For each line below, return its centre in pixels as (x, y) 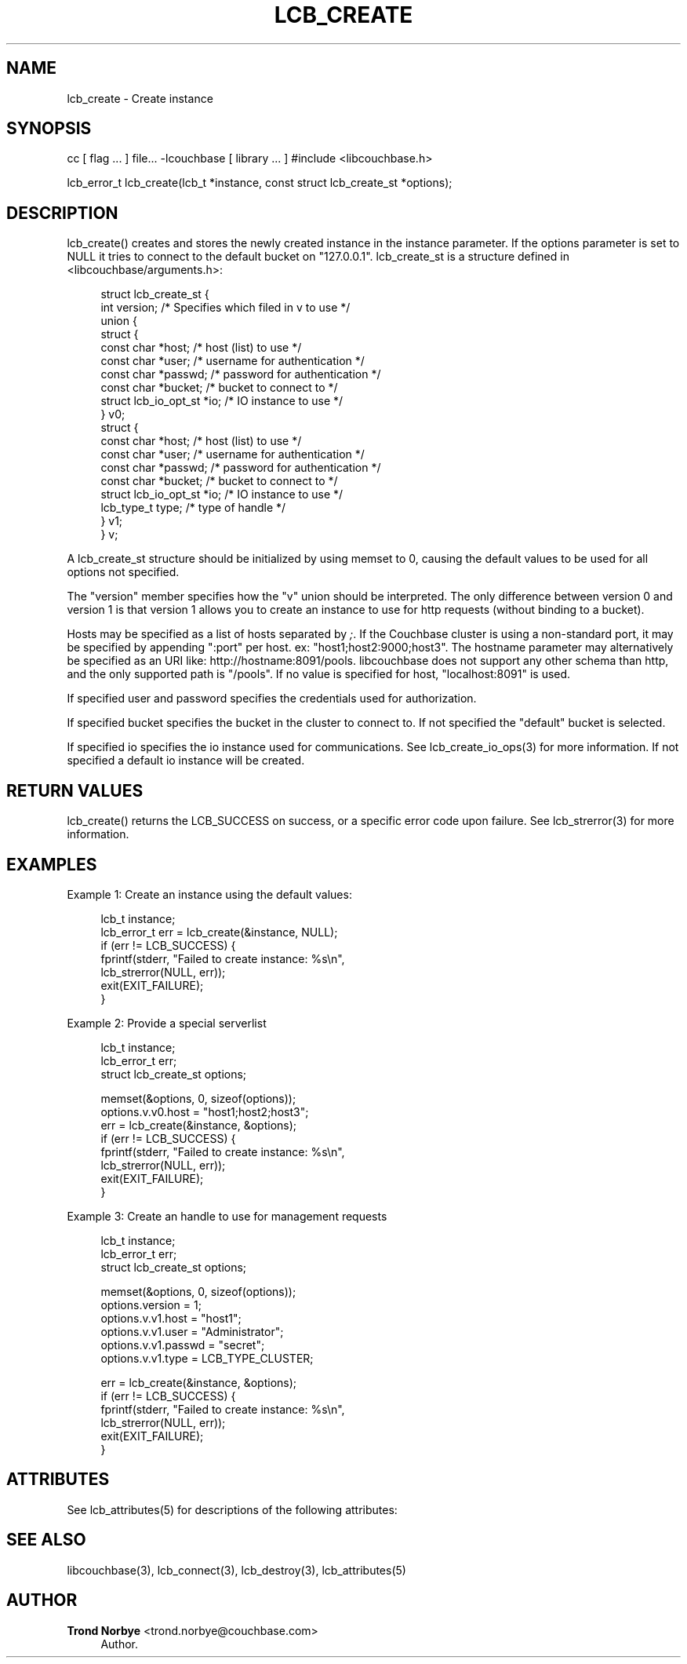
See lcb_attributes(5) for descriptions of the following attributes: (232, 1509)
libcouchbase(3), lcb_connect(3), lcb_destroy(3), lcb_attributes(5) (236, 1570)
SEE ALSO (46, 1540)
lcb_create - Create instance (140, 98)
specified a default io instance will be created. (186, 761)
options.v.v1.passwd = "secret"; (183, 1345)
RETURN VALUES (75, 790)
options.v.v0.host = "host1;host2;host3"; (205, 1111)
